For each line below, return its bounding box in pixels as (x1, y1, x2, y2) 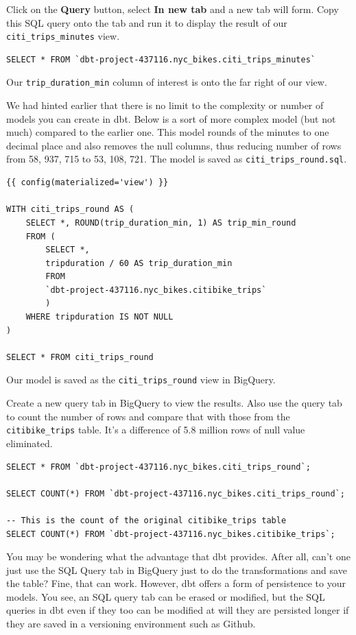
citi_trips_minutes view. (6, 29, 120, 43)
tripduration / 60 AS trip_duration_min (45, 258, 233, 268)
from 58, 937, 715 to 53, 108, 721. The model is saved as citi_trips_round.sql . (6, 152, 347, 166)
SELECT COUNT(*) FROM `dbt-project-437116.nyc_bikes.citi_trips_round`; (6, 488, 345, 499)
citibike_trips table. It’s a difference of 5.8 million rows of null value (6, 422, 305, 437)
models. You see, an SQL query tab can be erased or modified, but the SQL (6, 589, 325, 603)
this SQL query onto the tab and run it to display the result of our (6, 15, 287, 29)
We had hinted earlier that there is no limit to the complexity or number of (6, 98, 324, 112)
